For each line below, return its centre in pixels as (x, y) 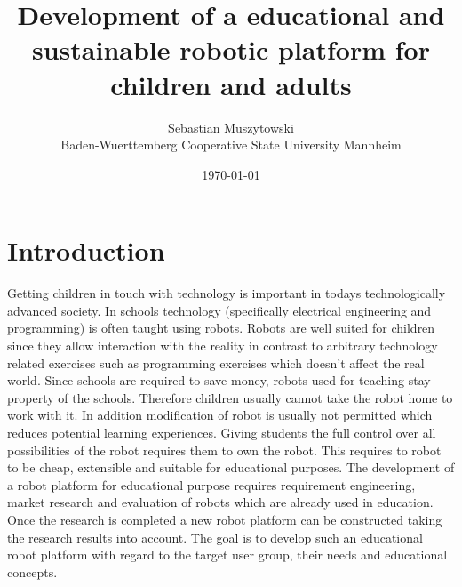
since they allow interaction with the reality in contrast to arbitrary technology (223, 345)
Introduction (86, 250)
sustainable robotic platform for (231, 49)
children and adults (231, 84)
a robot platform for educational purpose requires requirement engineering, (211, 484)
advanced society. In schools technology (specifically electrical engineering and (219, 310)
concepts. (32, 571)
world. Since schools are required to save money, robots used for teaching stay (219, 380)
